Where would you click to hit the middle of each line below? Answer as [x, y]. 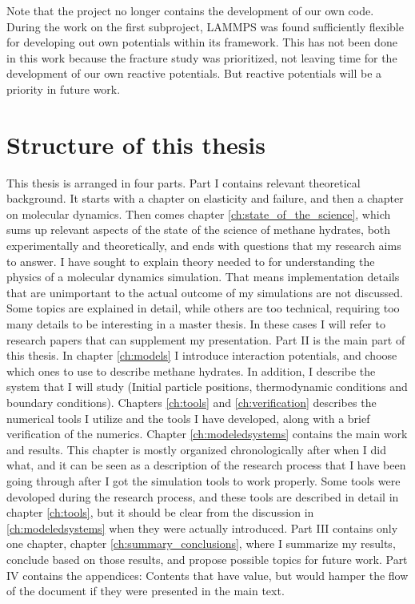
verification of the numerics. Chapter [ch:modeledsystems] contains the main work [207, 434]
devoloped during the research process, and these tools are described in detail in [203, 496]
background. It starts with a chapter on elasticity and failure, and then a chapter [205, 198]
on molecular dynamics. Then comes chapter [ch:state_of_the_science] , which [199, 213]
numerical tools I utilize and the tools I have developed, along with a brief [188, 418]
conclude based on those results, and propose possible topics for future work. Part [207, 559]
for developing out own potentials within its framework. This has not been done [202, 42]
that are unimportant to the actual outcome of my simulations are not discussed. [205, 292]
